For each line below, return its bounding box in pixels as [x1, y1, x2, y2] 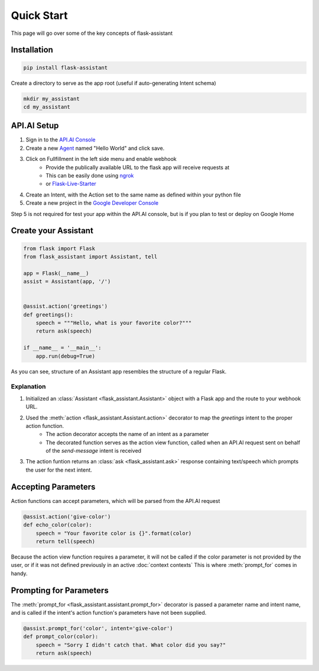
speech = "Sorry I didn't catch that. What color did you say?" [35, 641, 226, 648]
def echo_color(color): [23, 521, 93, 528]
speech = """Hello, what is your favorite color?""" [35, 320, 192, 327]
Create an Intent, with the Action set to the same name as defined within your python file [25, 191, 242, 198]
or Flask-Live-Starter [45, 180, 97, 188]
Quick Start [11, 9, 68, 22]
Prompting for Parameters [11, 585, 109, 595]
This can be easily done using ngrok [45, 172, 134, 179]
